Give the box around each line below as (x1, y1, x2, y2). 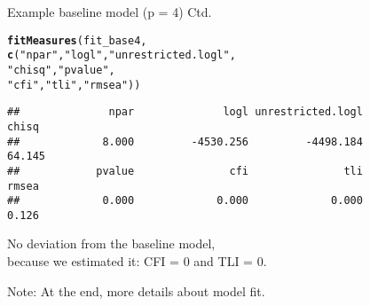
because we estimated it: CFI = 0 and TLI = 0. (7, 252, 267, 271)
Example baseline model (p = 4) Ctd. (7, 3, 212, 20)
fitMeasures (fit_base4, (7, 34, 147, 47)
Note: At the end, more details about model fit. (7, 281, 265, 300)
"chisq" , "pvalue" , (7, 63, 115, 76)
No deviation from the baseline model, (7, 234, 216, 253)
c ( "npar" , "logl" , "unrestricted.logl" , (7, 49, 236, 62)
